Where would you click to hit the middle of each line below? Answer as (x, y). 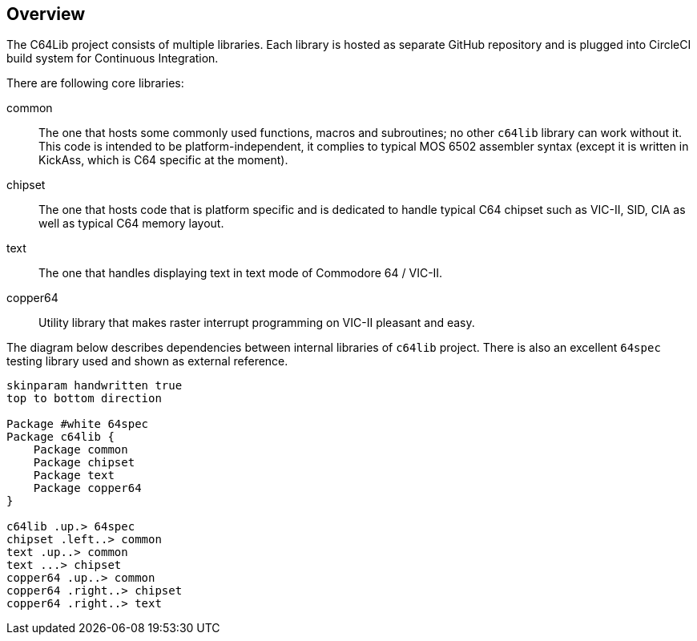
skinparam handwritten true (95, 386)
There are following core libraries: (95, 83)
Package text (74, 476)
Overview (46, 14)
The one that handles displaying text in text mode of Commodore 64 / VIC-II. (241, 273)
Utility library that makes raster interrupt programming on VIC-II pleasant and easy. (257, 323)
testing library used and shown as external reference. (147, 361)
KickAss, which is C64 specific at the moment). (163, 160)
